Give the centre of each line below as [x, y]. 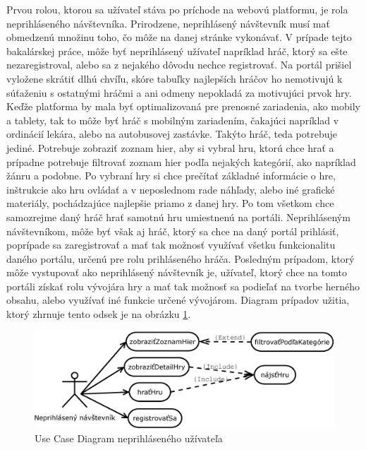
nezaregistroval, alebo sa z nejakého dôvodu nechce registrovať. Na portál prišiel [179, 65]
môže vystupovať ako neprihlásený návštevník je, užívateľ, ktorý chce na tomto [177, 272]
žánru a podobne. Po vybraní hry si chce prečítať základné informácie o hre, [171, 176]
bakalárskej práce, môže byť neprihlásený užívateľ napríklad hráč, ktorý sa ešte [177, 51]
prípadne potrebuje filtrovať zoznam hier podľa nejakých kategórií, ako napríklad [181, 161]
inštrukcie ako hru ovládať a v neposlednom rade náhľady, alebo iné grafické [171, 189]
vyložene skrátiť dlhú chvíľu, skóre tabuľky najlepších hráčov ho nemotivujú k [175, 78]
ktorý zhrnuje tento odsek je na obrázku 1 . [99, 314]
